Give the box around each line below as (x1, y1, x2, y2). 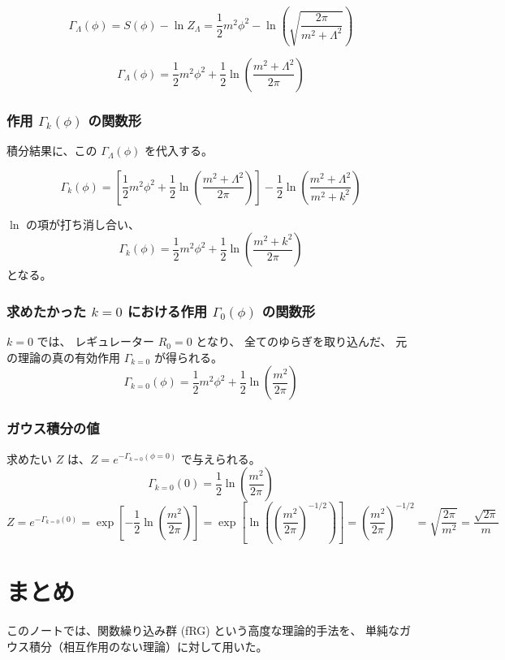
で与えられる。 (180, 450, 261, 467)
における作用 (127, 300, 208, 321)
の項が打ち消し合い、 (26, 215, 140, 232)
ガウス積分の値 (6, 418, 100, 438)
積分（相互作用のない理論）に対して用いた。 (28, 637, 268, 654)
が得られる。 (153, 348, 222, 365)
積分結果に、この (6, 142, 97, 159)
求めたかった (6, 300, 87, 321)
